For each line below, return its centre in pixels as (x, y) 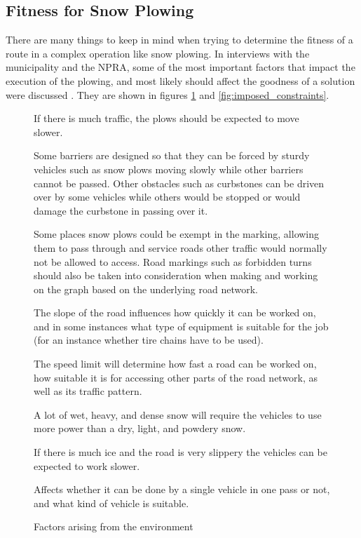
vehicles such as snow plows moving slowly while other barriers (169, 169)
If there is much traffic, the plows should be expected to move (166, 118)
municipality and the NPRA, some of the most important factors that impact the (180, 67)
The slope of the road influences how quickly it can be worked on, (175, 312)
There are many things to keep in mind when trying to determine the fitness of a (179, 40)
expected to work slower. (87, 465)
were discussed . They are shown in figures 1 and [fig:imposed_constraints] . (168, 94)
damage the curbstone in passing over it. (121, 210)
